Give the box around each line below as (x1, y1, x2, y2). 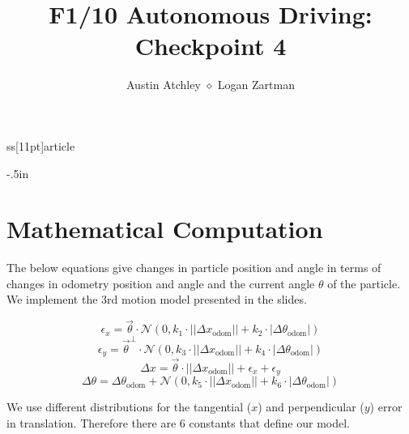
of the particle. (327, 274, 401, 291)
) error (369, 398, 403, 415)
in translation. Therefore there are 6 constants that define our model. (6, 414, 350, 431)
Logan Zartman (217, 76, 295, 93)
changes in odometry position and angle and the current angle (6, 274, 315, 291)
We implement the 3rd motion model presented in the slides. (6, 291, 307, 308)
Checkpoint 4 (134, 29, 287, 62)
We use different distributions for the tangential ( (6, 398, 252, 415)
